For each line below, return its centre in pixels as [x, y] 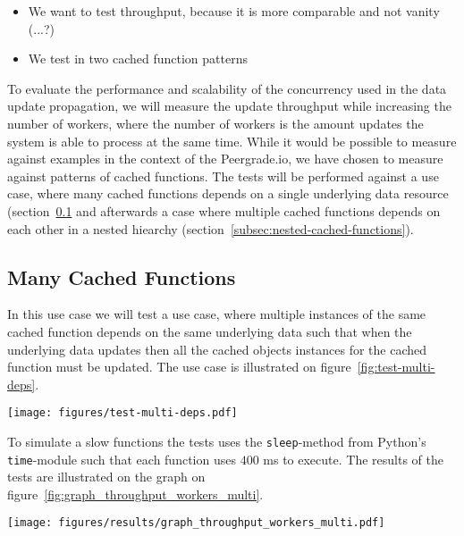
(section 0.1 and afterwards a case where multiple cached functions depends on [224, 210]
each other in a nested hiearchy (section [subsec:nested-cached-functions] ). [211, 228]
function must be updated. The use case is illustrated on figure [179, 367]
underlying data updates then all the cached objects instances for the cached [217, 349]
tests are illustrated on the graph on [106, 477]
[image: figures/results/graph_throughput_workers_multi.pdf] [196, 523]
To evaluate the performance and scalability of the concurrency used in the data [227, 88]
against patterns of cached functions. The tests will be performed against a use [223, 176]
